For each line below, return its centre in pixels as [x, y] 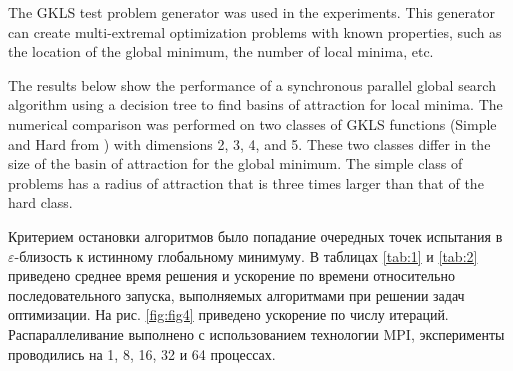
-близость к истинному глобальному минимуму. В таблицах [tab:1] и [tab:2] [246, 255]
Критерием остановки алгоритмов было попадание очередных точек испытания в [255, 235]
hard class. [40, 202]
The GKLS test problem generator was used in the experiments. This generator [251, 12]
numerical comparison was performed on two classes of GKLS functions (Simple [252, 123]
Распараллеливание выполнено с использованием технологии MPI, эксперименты [256, 333]
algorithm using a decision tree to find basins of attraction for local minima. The [255, 104]
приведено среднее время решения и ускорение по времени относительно [231, 275]
